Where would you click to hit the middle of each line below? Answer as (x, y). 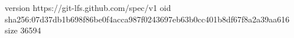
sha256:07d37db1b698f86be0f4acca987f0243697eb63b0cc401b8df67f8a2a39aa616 (147, 19)
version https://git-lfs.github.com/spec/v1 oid (88, 7)
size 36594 (23, 30)
